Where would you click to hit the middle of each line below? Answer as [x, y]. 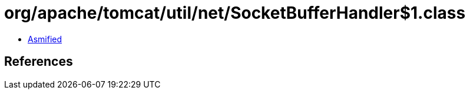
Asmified [45, 39]
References [39, 62]
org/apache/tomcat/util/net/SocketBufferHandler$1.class [235, 13]
